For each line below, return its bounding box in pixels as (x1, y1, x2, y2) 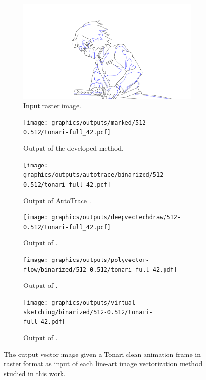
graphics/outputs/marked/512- (51, 119, 149, 126)
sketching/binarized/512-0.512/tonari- (23, 309, 153, 316)
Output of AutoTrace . (23, 195, 91, 205)
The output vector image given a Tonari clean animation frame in (4, 349, 201, 359)
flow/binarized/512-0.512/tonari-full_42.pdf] (23, 266, 177, 273)
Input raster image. (23, 100, 81, 111)
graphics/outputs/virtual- (51, 299, 139, 306)
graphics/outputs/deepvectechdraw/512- (51, 214, 181, 221)
